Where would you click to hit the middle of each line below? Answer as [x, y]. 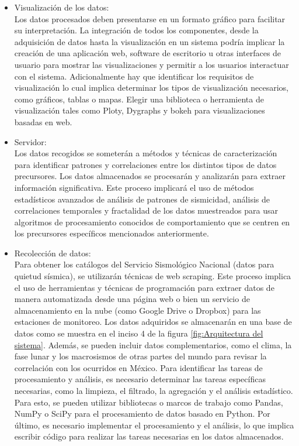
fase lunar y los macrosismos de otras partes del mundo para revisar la [140, 356]
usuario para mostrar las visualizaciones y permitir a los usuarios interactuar [152, 64]
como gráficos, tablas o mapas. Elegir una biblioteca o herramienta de [139, 99]
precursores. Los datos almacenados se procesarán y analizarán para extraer [150, 176]
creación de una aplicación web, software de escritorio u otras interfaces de [148, 53]
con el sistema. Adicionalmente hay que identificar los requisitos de [134, 76]
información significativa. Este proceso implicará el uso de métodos [134, 187]
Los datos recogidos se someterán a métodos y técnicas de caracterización [146, 153]
